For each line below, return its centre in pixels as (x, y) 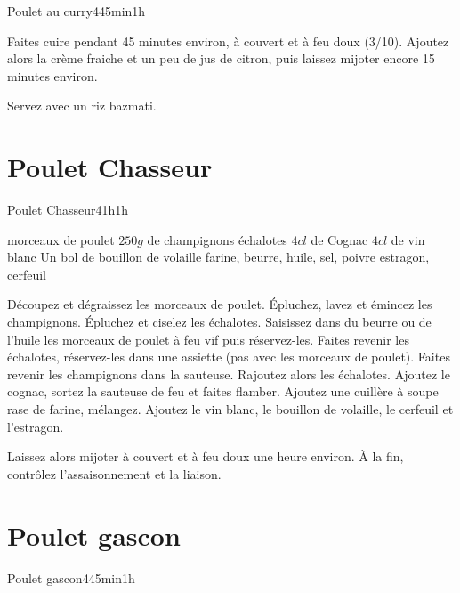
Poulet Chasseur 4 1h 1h (68, 210)
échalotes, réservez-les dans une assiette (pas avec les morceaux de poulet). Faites (229, 357)
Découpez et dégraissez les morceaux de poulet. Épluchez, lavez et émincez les (220, 304)
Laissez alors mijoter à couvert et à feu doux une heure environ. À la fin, (206, 456)
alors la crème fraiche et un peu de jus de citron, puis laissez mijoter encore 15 (221, 58)
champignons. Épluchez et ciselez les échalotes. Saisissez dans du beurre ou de (219, 322)
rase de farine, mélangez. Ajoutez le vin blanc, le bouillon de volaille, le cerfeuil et (230, 409)
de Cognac (339, 239)
